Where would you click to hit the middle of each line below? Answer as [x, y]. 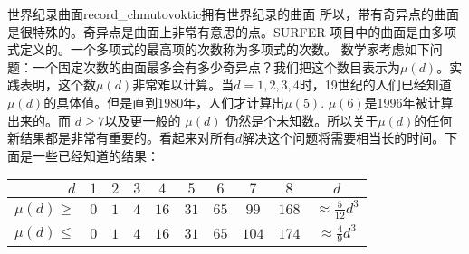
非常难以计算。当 [183, 85]
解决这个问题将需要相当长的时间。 [344, 138]
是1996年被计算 [409, 102]
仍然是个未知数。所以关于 [302, 120]
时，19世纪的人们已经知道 [375, 85]
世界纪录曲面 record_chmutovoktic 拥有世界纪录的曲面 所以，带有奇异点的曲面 [234, 14]
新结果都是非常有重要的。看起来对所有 [121, 138]
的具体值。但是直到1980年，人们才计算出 [164, 102]
